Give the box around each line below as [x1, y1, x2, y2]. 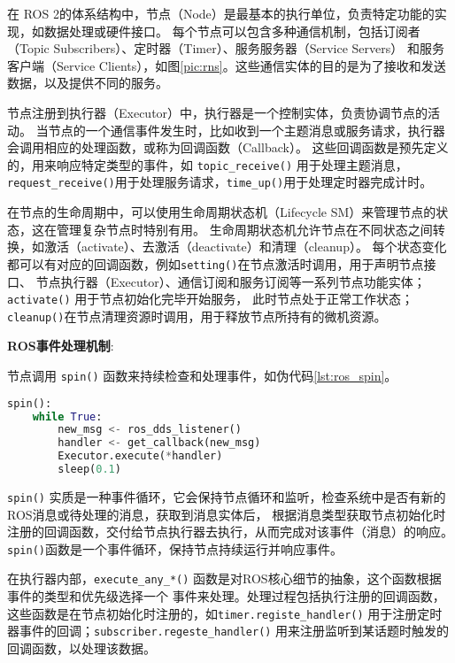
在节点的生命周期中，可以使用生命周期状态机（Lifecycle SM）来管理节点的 [7, 203, 436, 221]
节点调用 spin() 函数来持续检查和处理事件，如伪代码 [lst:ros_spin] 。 [7, 366, 397, 384]
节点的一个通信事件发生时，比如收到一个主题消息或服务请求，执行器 [48, 120, 445, 139]
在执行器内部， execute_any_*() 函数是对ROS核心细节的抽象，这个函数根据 [7, 569, 442, 588]
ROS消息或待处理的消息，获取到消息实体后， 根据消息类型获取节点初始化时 [7, 505, 446, 523]
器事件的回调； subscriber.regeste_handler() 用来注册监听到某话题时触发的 [7, 621, 450, 640]
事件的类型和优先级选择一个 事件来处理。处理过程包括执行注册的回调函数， [7, 587, 445, 605]
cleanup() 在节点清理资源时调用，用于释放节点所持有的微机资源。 [7, 306, 387, 325]
